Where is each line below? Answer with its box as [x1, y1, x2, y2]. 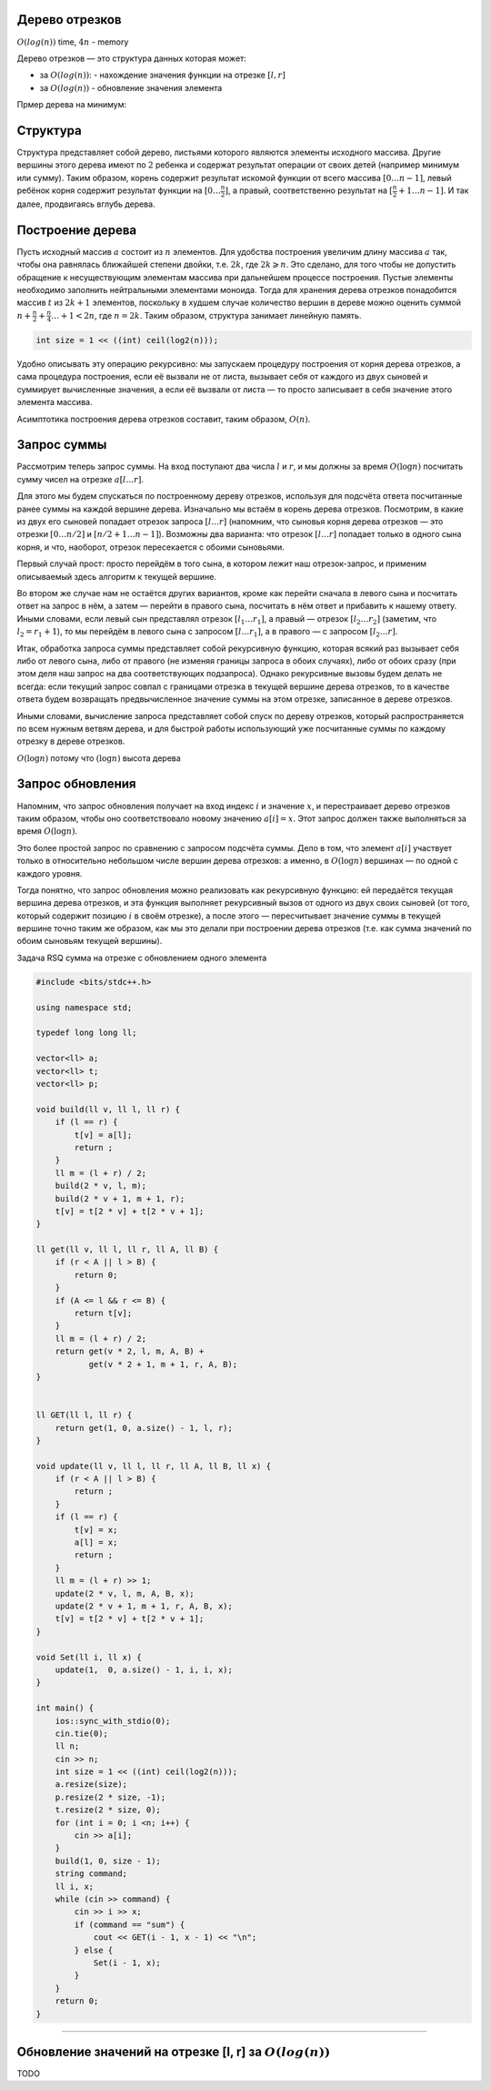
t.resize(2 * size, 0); [55, 1805, 161, 1815]
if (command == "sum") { [74, 1919, 185, 1930]
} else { [74, 1944, 114, 1955]
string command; [55, 1869, 127, 1879]
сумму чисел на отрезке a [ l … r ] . [16, 473, 145, 484]
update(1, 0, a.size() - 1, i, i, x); [55, 1664, 234, 1675]
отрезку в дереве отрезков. [16, 736, 125, 746]
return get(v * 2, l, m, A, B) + [55, 1346, 205, 1356]
